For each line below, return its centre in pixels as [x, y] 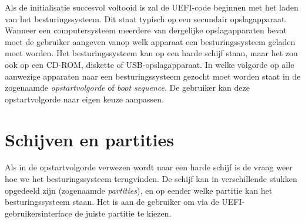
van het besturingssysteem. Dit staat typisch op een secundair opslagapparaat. [146, 18]
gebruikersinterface [38, 213]
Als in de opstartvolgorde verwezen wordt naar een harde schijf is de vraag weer [149, 167]
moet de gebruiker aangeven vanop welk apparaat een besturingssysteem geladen [150, 41]
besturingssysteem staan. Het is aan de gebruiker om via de [112, 202]
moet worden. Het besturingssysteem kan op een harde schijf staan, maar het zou [151, 53]
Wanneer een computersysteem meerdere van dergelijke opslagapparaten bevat [146, 30]
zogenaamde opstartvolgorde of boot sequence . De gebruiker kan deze [127, 88]
